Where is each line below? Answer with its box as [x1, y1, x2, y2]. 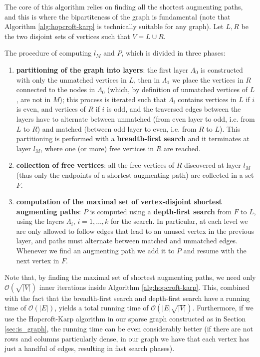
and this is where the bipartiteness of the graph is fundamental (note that [4, 11, 231, 22]
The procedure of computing [4, 48, 92, 58]
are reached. [164, 143, 201, 153]
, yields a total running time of [54, 302, 149, 313]
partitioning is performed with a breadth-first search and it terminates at [16, 133, 250, 144]
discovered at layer [184, 160, 241, 170]
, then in [134, 74, 160, 85]
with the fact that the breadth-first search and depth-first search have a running [4, 292, 250, 303]
